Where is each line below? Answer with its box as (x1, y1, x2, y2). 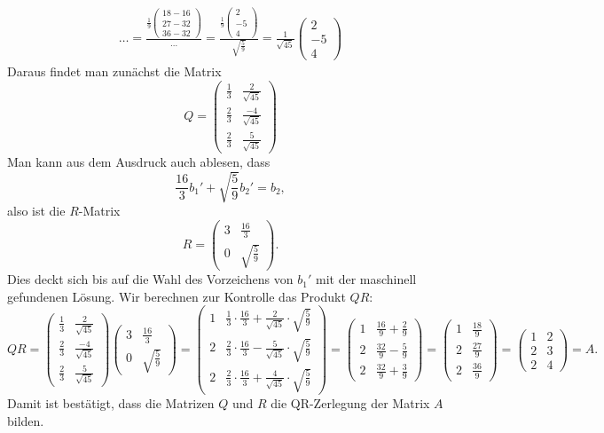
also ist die (7, 201, 66, 220)
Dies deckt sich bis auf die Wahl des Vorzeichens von (7, 270, 294, 288)
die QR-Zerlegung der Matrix (271, 394, 430, 413)
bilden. (7, 411, 44, 429)
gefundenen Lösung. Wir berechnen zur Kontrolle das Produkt (7, 287, 346, 305)
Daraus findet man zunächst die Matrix (7, 61, 222, 80)
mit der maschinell (315, 270, 417, 288)
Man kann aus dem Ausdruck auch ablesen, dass (7, 153, 271, 171)
